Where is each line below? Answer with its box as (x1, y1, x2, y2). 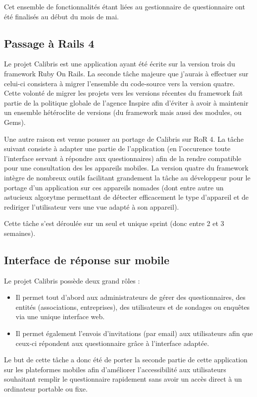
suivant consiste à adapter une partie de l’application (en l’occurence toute (4, 143, 231, 154)
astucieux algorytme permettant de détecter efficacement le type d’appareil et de (4, 192, 249, 202)
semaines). (4, 227, 36, 238)
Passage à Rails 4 (4, 35, 95, 51)
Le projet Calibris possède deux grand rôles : (4, 275, 140, 285)
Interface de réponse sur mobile (4, 252, 170, 267)
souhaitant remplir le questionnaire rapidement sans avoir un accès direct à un (4, 374, 242, 384)
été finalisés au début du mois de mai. (4, 11, 119, 21)
